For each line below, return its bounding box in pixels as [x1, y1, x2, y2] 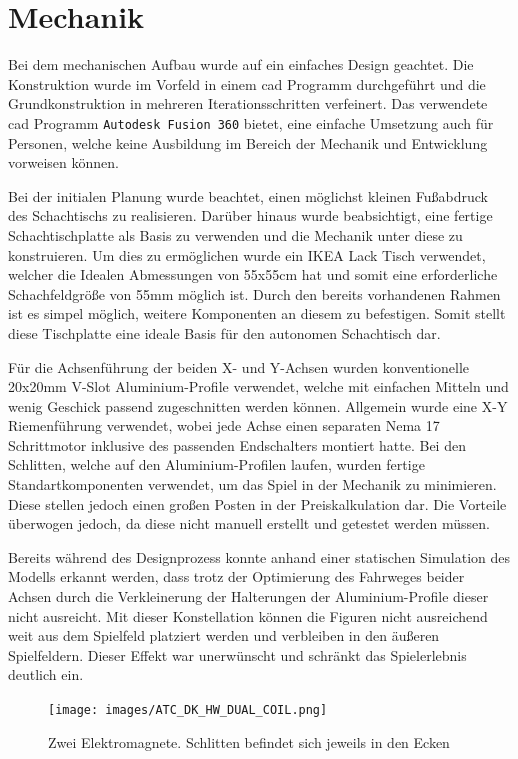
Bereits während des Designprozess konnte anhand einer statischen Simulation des [8, 546, 511, 567]
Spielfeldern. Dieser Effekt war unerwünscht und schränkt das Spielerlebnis [8, 644, 467, 665]
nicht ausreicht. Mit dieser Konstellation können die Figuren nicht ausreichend [8, 605, 488, 626]
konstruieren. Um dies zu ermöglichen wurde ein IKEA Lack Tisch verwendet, [8, 244, 486, 265]
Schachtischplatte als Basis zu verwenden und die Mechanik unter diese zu [8, 224, 463, 245]
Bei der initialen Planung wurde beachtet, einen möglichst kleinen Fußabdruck [8, 185, 488, 206]
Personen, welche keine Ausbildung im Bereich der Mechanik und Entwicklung [8, 132, 488, 153]
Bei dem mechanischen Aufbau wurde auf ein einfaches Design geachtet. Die [8, 54, 474, 75]
